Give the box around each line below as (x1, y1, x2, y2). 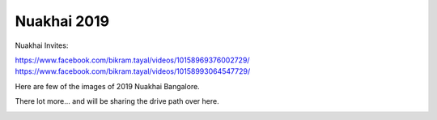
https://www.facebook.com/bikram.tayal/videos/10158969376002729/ (15, 55, 250, 65)
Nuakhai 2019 (15, 12, 109, 30)
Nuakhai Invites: (15, 41, 69, 50)
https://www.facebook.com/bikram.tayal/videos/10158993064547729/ (15, 66, 251, 76)
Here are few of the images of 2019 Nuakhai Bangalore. (15, 81, 200, 91)
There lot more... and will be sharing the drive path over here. (15, 96, 219, 106)
